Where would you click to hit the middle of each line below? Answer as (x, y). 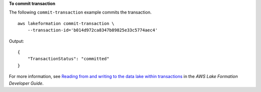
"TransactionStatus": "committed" (68, 59)
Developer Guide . (26, 83)
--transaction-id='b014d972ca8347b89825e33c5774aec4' (93, 30)
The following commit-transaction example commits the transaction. (80, 13)
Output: (16, 41)
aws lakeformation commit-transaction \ (66, 23)
